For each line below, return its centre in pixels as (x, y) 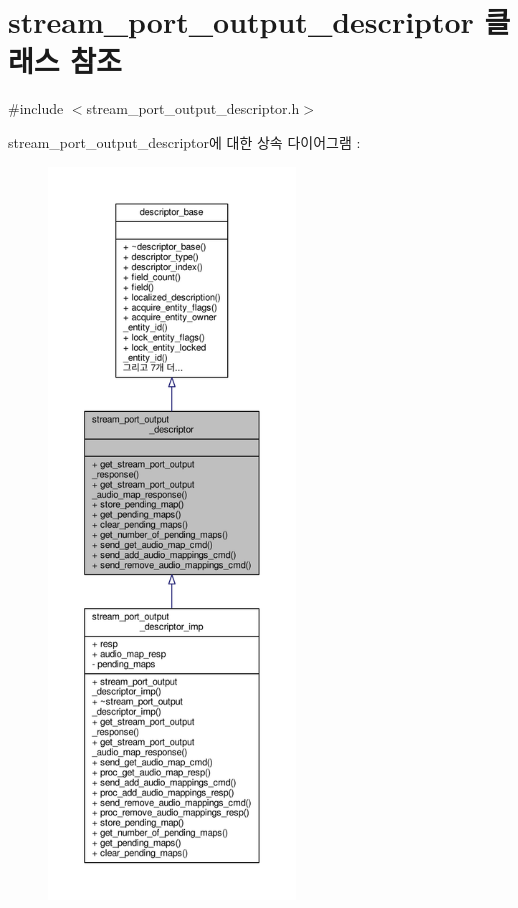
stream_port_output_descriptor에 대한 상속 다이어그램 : (184, 141)
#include (36, 108)
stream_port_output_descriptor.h (193, 108)
